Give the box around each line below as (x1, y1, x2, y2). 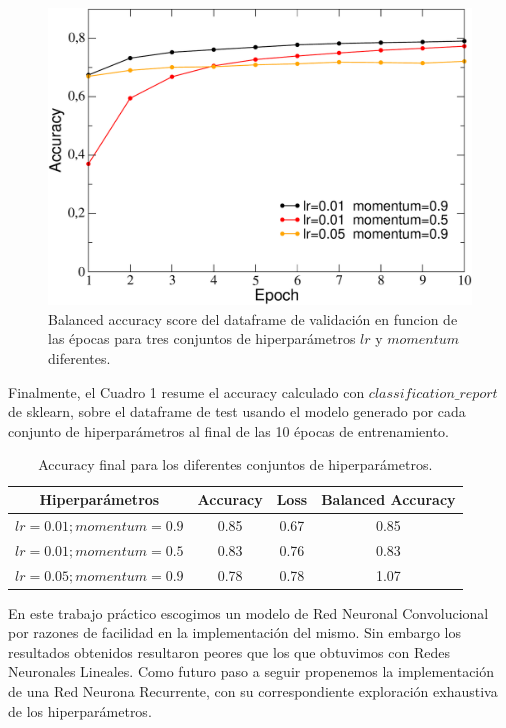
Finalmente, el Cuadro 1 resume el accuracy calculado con (8, 381, 365, 402)
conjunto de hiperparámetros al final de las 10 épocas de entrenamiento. (8, 420, 449, 441)
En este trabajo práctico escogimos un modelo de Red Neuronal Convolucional (8, 602, 489, 623)
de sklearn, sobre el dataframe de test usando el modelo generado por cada (8, 401, 466, 422)
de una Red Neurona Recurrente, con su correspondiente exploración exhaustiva (8, 681, 498, 702)
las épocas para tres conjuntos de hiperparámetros (48, 328, 356, 349)
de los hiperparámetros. (8, 700, 152, 721)
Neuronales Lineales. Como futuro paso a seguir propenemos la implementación (8, 661, 495, 682)
